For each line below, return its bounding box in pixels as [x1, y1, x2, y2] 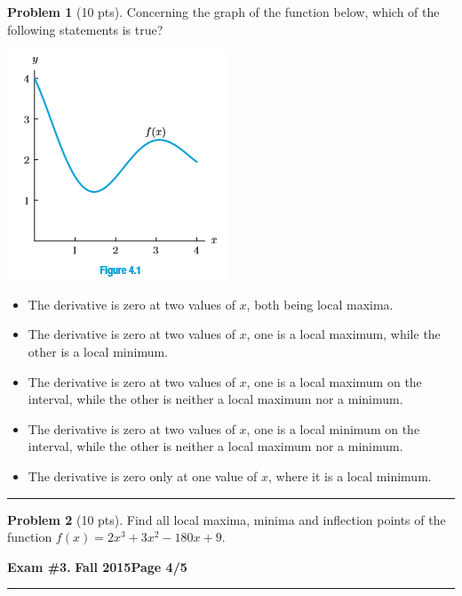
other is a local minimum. [28, 342, 169, 360]
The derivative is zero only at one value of [28, 466, 258, 485]
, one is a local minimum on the [246, 419, 420, 438]
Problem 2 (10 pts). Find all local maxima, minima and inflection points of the [7, 510, 446, 528]
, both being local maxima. [246, 294, 394, 313]
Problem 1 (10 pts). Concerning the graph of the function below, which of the [7, 3, 440, 20]
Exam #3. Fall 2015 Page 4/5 [7, 557, 187, 576]
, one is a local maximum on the [246, 372, 422, 391]
